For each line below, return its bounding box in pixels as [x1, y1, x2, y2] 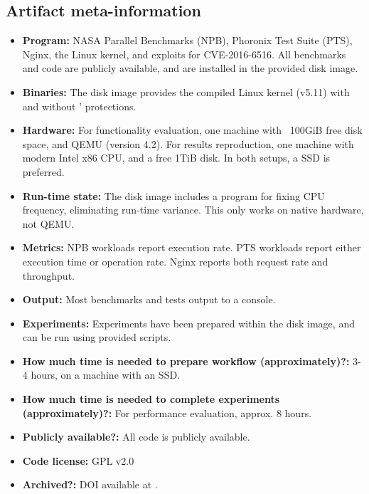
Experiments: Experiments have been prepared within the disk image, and [22, 315, 355, 330]
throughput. [22, 268, 75, 283]
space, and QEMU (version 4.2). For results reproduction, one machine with [22, 136, 354, 151]
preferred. [22, 164, 65, 179]
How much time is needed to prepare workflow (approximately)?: [22, 353, 350, 368]
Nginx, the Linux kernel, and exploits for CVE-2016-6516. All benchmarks [22, 46, 346, 61]
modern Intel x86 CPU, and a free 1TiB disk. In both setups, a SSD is [22, 150, 331, 165]
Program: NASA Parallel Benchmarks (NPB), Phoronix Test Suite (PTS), [22, 33, 353, 48]
